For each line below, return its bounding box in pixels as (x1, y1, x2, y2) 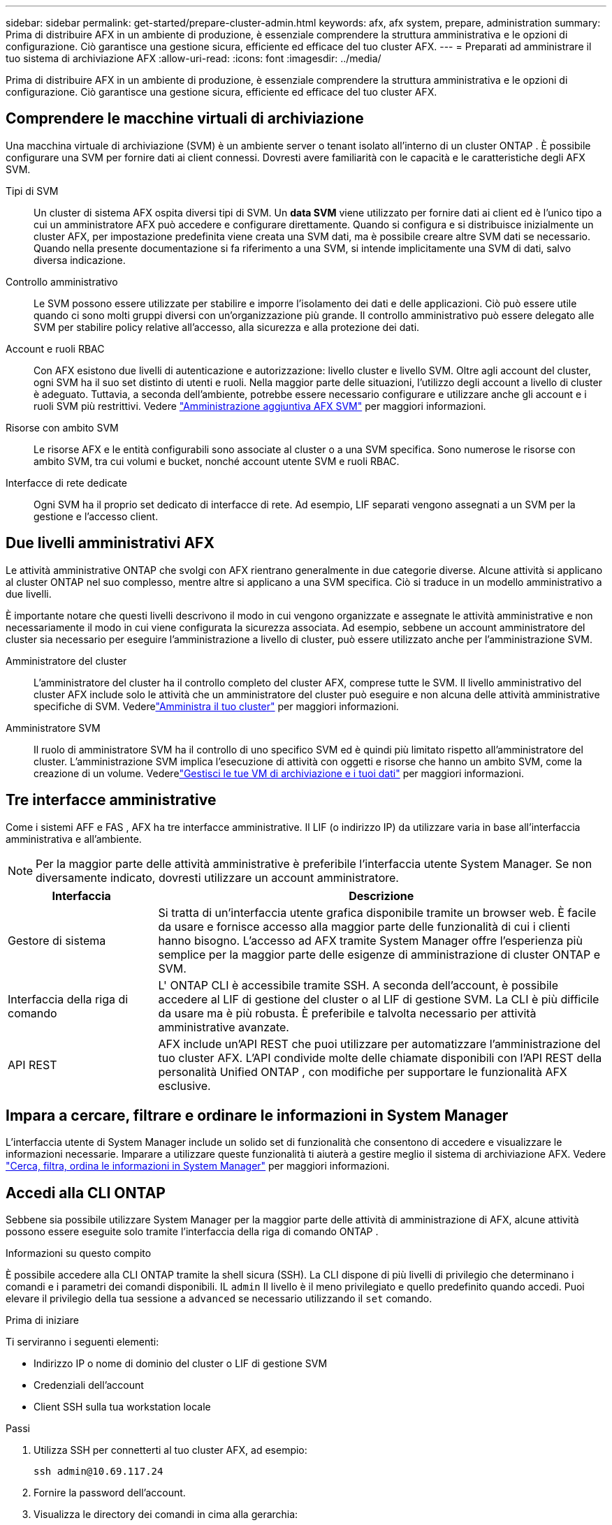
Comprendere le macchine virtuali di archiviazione (6, 110, 364, 128)
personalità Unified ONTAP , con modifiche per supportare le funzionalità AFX (158, 1064, 567, 1079)
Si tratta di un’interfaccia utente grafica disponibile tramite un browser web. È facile (158, 905, 597, 920)
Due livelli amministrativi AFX (6, 534, 214, 552)
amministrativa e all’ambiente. (6, 832, 142, 845)
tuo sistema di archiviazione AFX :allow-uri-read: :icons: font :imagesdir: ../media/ (6, 52, 381, 64)
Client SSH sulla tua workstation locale (34, 1401, 211, 1413)
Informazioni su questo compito (6, 1247, 152, 1260)
